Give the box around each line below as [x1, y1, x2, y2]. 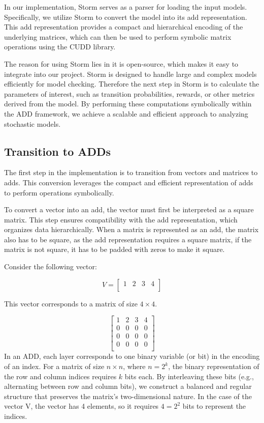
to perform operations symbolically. [4, 187, 114, 198]
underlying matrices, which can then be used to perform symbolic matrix [4, 31, 232, 42]
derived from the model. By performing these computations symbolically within [4, 98, 252, 109]
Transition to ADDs [4, 143, 111, 159]
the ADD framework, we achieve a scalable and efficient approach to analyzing [4, 108, 248, 119]
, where [123, 361, 146, 372]
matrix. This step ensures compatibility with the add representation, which [4, 214, 238, 224]
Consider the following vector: [4, 261, 97, 272]
